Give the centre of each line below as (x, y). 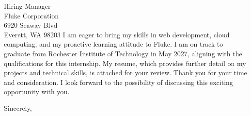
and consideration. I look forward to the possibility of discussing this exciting (118, 82)
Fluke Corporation (31, 15)
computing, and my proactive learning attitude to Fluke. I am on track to (114, 44)
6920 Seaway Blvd (31, 25)
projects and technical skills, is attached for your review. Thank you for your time (125, 73)
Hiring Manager (27, 6)
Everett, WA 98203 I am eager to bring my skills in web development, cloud (117, 34)
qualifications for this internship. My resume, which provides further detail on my (125, 63)
